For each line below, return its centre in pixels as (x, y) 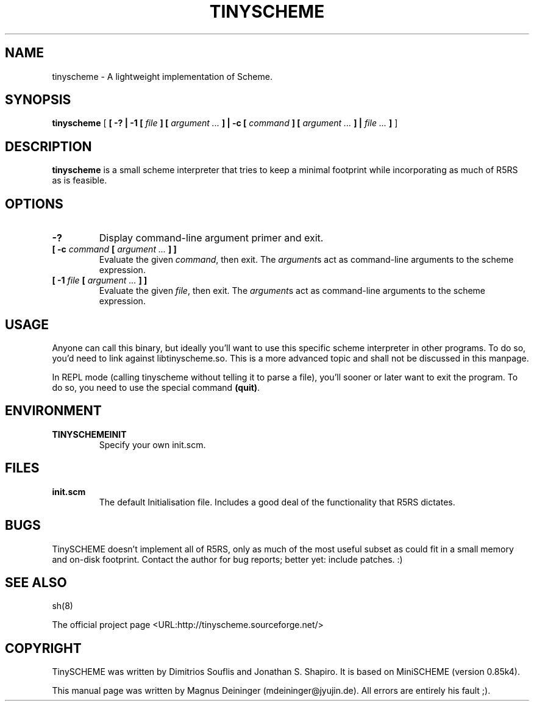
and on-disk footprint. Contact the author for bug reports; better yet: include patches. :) (227, 559)
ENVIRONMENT (53, 411)
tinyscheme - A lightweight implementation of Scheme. (162, 76)
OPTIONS (34, 204)
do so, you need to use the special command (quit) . (156, 387)
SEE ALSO (36, 582)
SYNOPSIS (38, 100)
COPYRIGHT (43, 648)
